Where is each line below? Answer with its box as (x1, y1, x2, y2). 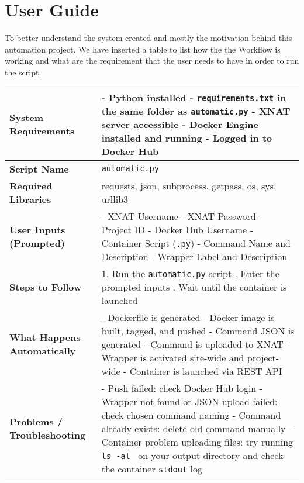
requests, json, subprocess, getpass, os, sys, (101, 178, 277, 192)
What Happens (9, 330, 81, 344)
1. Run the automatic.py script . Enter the (101, 266, 279, 280)
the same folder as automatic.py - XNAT (101, 103, 291, 118)
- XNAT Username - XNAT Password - (101, 209, 262, 223)
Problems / (9, 415, 63, 428)
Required (9, 178, 53, 192)
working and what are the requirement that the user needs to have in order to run (5, 54, 299, 67)
